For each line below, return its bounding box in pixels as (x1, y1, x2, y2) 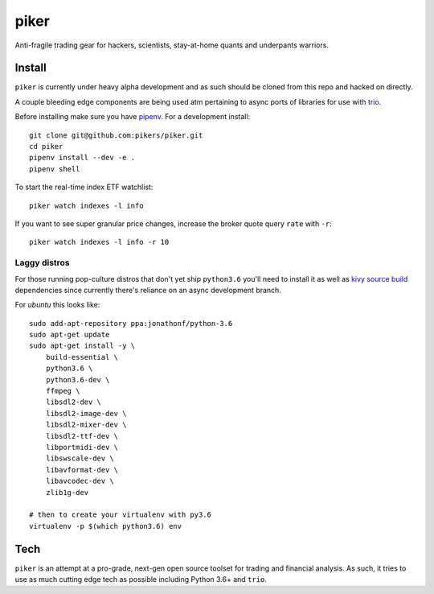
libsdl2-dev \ (45, 398, 102, 406)
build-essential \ (45, 353, 119, 361)
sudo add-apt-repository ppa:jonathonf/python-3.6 (29, 319, 233, 328)
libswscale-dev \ (45, 454, 114, 463)
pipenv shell (29, 164, 80, 173)
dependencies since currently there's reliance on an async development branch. (14, 285, 281, 295)
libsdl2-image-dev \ (45, 409, 127, 418)
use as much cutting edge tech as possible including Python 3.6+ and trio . (14, 575, 267, 584)
